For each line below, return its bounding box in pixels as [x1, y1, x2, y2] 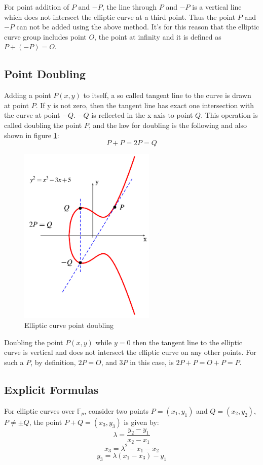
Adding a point [4, 90, 51, 101]
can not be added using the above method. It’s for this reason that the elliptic [16, 21, 259, 32]
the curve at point [4, 110, 60, 120]
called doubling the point [4, 119, 82, 130]
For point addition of [4, 2, 69, 12]
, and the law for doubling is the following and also [88, 119, 247, 130]
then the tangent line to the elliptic [133, 337, 243, 347]
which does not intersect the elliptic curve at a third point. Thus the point [4, 11, 236, 22]
